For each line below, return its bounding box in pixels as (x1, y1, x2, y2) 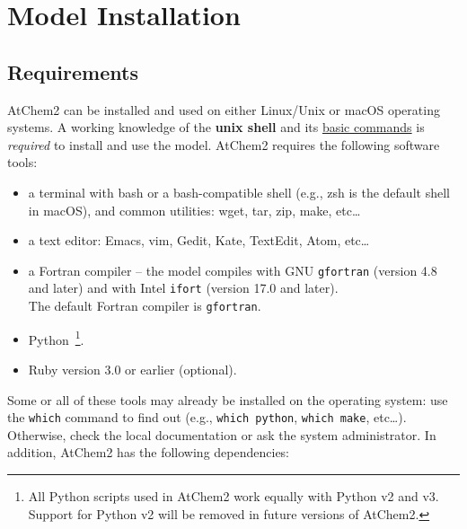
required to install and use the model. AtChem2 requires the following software (7, 135, 440, 154)
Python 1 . (28, 327, 84, 348)
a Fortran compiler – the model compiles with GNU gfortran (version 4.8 (28, 260, 437, 279)
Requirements (7, 57, 138, 85)
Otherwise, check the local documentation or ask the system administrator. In (7, 425, 436, 444)
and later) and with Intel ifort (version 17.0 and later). (28, 278, 339, 297)
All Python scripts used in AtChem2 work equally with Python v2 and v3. (28, 486, 439, 505)
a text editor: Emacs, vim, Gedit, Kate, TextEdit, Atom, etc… (28, 231, 370, 250)
